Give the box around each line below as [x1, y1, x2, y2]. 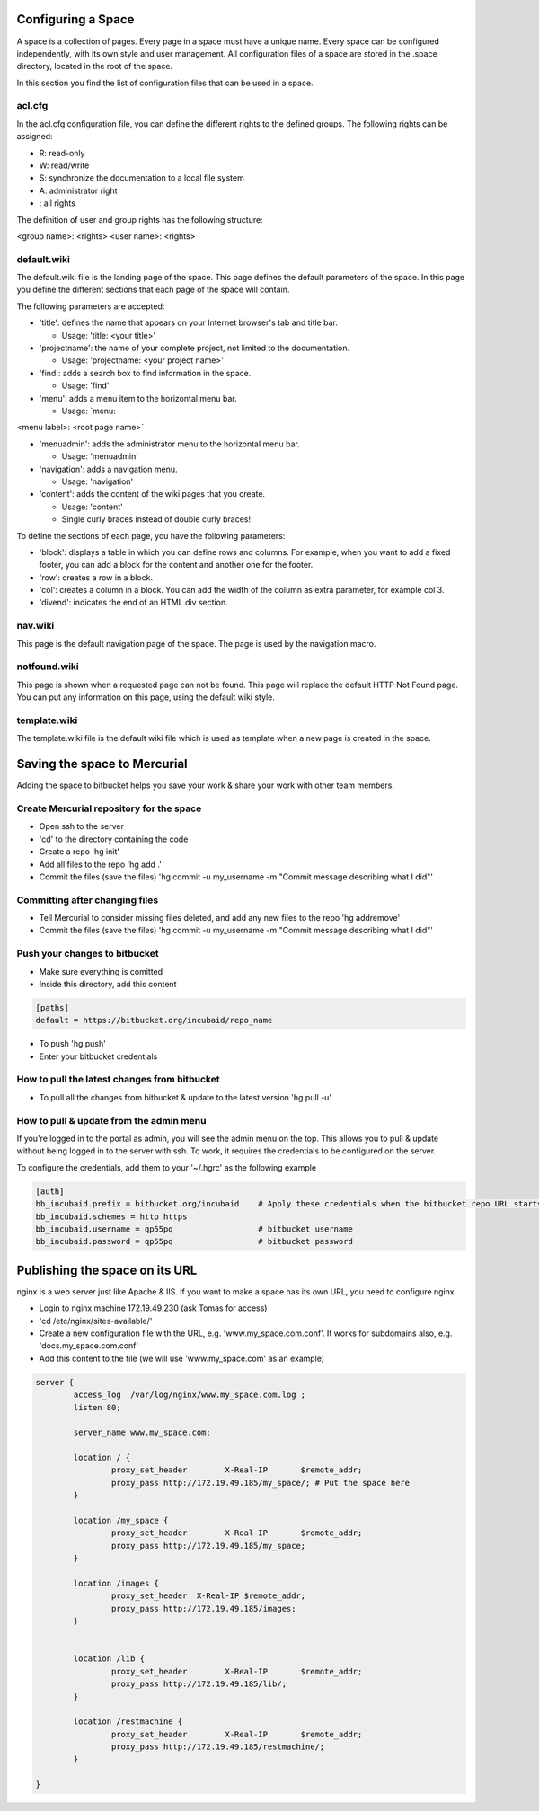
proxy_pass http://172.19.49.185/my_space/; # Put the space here [110, 1478, 411, 1488]
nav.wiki [16, 620, 55, 632]
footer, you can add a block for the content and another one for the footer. [39, 560, 314, 570]
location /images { [73, 1578, 159, 1588]
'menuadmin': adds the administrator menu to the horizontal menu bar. [39, 438, 300, 449]
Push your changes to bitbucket [16, 948, 159, 960]
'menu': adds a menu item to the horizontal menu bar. [39, 393, 237, 403]
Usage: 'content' [61, 501, 123, 512]
